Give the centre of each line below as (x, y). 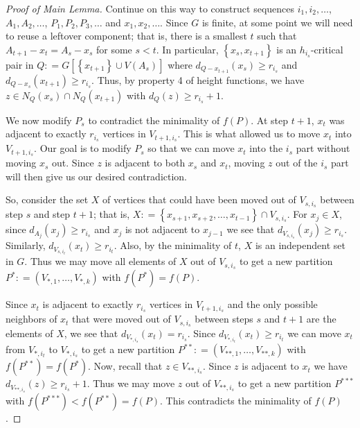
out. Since (73, 163)
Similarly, (26, 245)
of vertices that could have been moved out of (199, 199)
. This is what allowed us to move (249, 134)
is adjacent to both (145, 163)
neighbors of (31, 319)
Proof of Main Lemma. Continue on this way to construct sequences (150, 8)
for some (114, 49)
